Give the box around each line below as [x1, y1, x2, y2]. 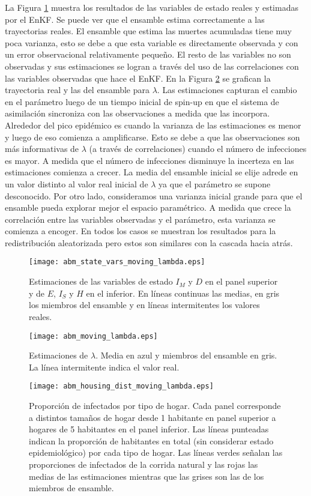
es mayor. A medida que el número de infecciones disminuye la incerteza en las [5, 154, 294, 166]
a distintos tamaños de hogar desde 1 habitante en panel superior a [29, 411, 276, 423]
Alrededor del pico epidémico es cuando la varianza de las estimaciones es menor [5, 118, 301, 131]
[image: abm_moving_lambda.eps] [29, 331, 158, 340]
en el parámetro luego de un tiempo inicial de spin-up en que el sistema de [5, 95, 279, 107]
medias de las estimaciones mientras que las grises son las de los [29, 470, 264, 482]
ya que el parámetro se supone [159, 177, 271, 190]
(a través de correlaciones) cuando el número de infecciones [89, 142, 307, 155]
